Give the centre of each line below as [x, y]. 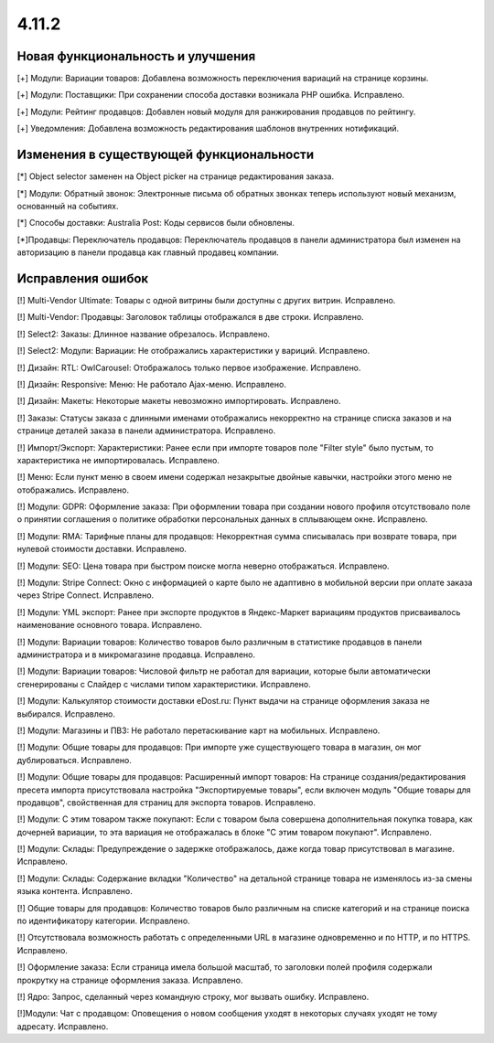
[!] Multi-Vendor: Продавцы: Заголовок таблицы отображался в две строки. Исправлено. [191, 317]
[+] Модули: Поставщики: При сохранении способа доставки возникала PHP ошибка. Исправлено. [211, 95]
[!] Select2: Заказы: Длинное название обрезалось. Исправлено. [143, 334]
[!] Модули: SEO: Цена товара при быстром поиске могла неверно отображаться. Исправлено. [203, 566]
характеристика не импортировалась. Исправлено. [118, 460]
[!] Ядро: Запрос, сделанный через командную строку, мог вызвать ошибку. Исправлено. [193, 996]
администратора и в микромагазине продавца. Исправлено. [136, 655]
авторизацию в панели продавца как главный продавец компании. [148, 252]
